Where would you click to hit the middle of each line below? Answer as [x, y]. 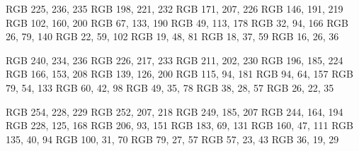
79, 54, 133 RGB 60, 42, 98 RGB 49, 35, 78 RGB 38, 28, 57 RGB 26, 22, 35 [170, 87]
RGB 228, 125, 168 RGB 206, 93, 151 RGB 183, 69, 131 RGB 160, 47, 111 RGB [179, 125]
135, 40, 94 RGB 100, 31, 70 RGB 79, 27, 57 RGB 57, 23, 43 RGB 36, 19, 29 [172, 139]
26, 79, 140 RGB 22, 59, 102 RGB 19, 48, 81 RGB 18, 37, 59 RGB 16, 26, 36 [172, 36]
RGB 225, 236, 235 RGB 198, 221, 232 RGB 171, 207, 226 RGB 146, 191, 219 [175, 8]
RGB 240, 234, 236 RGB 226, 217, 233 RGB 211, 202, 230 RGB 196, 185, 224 [175, 60]
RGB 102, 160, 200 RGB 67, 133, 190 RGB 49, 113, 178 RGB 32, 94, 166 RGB [177, 22]
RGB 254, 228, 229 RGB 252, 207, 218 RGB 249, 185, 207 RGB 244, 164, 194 [175, 111]
